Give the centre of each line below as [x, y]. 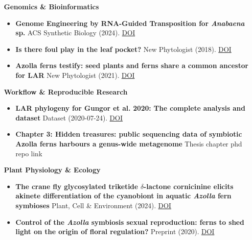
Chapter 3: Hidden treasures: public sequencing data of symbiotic [129, 134]
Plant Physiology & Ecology [52, 170]
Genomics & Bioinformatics [52, 6]
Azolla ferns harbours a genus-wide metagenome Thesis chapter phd [129, 143]
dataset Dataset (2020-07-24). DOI [69, 117]
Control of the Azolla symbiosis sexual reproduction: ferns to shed [130, 222]
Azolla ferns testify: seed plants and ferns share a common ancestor [132, 65]
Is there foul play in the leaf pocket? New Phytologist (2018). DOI [123, 49]
